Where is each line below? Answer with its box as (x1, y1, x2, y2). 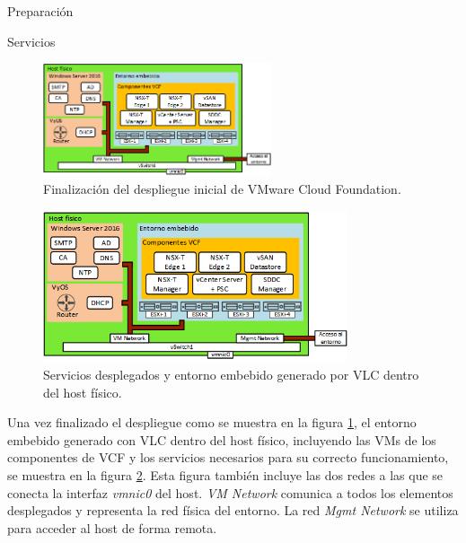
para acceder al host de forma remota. (7, 518, 217, 537)
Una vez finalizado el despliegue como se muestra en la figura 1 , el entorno (7, 413, 417, 432)
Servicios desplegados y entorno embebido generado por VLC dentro (43, 365, 419, 384)
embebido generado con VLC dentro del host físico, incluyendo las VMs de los (7, 430, 436, 449)
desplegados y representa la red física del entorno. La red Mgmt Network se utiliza (7, 501, 459, 520)
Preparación (7, 2, 74, 20)
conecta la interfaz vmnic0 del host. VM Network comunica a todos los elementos (7, 483, 453, 502)
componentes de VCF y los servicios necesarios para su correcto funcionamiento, (7, 448, 449, 467)
